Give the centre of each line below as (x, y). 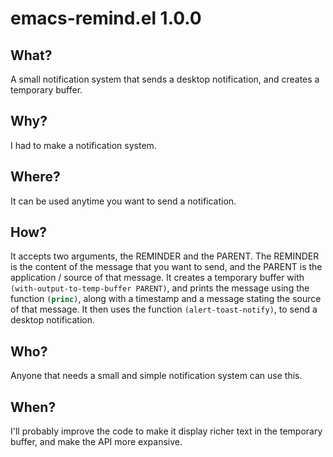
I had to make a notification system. (83, 145)
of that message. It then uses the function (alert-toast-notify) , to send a (164, 309)
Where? (35, 177)
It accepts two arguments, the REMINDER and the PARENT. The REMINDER (165, 256)
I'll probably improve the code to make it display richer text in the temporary (166, 431)
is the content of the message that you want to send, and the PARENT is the (166, 267)
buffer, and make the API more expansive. (96, 442)
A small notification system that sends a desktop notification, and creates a (165, 79)
